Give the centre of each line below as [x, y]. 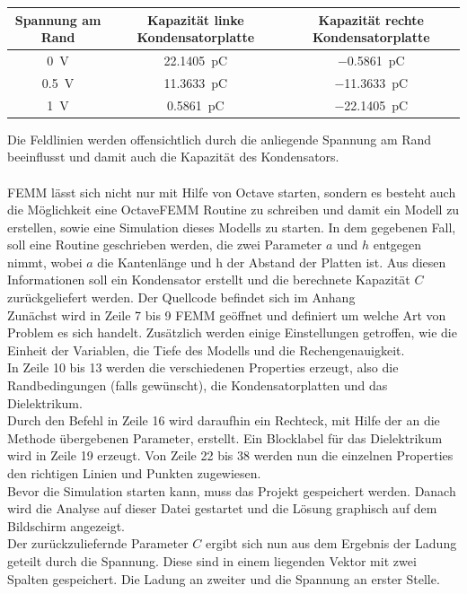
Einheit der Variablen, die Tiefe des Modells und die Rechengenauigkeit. [206, 349]
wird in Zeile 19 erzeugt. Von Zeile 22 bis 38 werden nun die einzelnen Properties [230, 455]
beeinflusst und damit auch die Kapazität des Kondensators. [173, 157]
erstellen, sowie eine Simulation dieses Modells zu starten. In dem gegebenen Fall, [232, 227]
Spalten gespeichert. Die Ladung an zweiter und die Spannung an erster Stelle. [224, 578]
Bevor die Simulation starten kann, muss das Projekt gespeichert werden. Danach [232, 490]
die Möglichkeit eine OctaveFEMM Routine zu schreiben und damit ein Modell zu [233, 210]
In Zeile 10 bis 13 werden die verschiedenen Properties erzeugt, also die [203, 367]
